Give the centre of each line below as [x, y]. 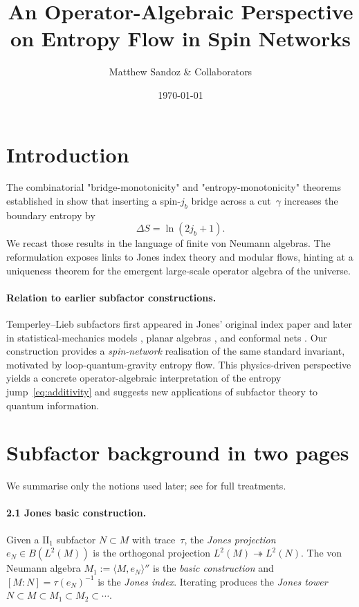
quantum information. [53, 405]
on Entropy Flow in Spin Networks [181, 38]
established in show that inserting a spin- [94, 201]
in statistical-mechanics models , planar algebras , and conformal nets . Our [167, 337]
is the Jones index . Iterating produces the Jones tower [213, 581]
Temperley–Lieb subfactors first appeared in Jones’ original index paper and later [179, 324]
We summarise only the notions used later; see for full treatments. [146, 486]
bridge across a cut [231, 201]
